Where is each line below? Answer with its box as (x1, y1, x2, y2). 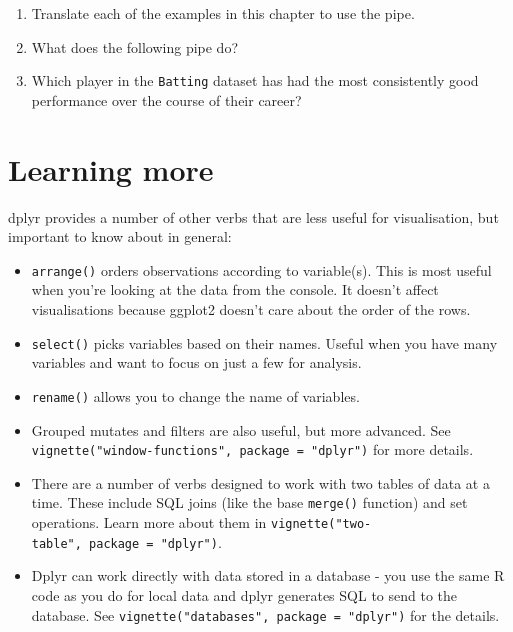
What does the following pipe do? (31, 36, 239, 57)
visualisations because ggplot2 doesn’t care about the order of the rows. (31, 299, 471, 319)
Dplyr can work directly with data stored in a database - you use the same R (31, 565, 505, 586)
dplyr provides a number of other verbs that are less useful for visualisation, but (8, 206, 499, 227)
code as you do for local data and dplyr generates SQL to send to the (31, 584, 458, 605)
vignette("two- (270, 517, 372, 531)
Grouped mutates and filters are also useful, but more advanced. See (31, 419, 451, 440)
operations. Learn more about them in (31, 512, 267, 532)
